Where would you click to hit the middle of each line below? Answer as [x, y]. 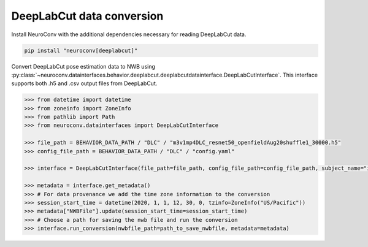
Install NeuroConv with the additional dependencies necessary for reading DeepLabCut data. [129, 34]
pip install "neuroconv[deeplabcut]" [81, 50]
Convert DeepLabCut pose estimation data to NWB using [83, 66]
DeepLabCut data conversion [87, 16]
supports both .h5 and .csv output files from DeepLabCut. [84, 83]
